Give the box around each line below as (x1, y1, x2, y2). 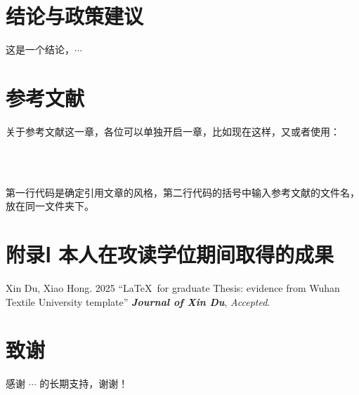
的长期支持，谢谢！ (39, 376, 129, 391)
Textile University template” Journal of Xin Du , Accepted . (6, 294, 270, 309)
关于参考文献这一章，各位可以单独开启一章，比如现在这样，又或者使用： (6, 123, 340, 138)
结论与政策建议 (6, 1, 144, 30)
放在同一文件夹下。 (6, 199, 94, 213)
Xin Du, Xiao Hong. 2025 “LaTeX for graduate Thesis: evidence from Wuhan (6, 280, 340, 295)
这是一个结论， (6, 42, 74, 57)
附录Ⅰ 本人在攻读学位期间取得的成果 (6, 240, 334, 268)
